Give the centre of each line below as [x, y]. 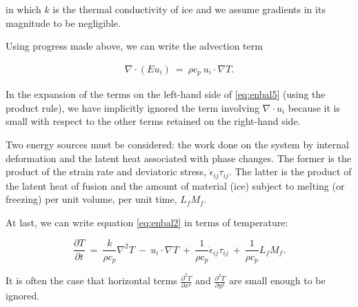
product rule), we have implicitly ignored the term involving [133, 107]
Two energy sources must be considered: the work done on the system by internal [177, 145]
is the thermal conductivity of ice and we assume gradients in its [189, 9]
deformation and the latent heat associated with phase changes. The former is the [178, 158]
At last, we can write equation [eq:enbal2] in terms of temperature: [147, 222]
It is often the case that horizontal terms [91, 280]
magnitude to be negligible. [63, 22]
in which [23, 9]
